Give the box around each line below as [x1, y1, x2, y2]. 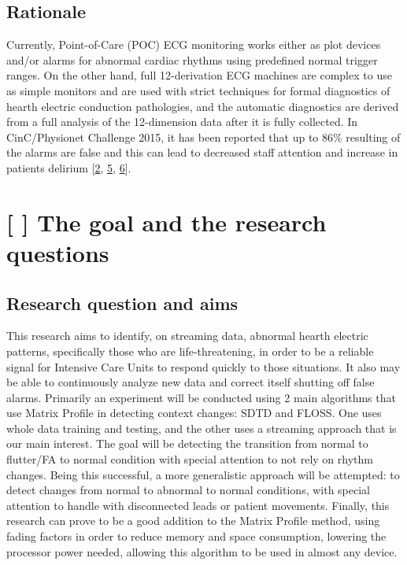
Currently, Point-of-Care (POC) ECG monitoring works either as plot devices [6, 36, 381, 53]
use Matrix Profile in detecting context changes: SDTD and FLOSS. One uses [6, 404, 382, 421]
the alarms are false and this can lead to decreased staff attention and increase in [6, 144, 398, 161]
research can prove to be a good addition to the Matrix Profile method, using [6, 512, 380, 529]
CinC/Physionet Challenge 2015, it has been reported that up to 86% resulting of [6, 128, 401, 145]
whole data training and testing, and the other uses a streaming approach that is [6, 419, 397, 436]
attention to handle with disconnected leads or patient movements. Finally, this [6, 497, 390, 513]
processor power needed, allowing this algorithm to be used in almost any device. [6, 543, 398, 559]
